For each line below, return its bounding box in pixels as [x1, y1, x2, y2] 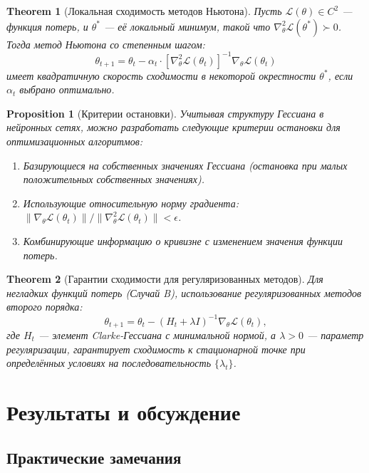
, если [328, 68, 353, 83]
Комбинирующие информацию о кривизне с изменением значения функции [23, 234, 343, 249]
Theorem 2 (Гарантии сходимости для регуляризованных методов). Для [6, 271, 323, 286]
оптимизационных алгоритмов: [6, 134, 143, 149]
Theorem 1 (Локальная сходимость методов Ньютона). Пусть [6, 4, 282, 18]
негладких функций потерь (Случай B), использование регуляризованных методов [6, 285, 362, 300]
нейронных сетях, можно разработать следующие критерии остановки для [6, 120, 341, 135]
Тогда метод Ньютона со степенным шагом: [6, 36, 205, 51]
